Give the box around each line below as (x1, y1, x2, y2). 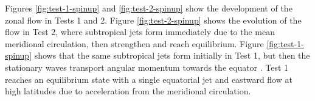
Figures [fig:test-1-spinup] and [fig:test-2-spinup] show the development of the (5, 2, 292, 14)
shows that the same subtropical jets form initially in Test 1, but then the (34, 49, 310, 62)
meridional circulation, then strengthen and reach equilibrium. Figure (5, 37, 264, 50)
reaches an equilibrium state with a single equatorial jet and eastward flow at (5, 73, 292, 85)
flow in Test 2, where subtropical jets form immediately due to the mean (5, 25, 275, 38)
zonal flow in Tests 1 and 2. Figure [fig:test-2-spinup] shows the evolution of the (5, 13, 302, 26)
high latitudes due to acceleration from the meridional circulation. (5, 85, 251, 97)
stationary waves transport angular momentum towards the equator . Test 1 (5, 60, 289, 73)
